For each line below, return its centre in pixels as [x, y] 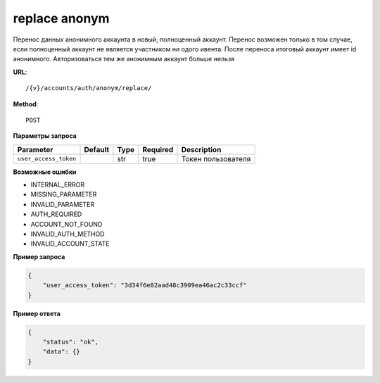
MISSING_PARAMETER [64, 194]
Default [97, 149]
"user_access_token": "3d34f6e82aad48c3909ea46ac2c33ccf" [145, 285]
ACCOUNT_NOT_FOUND [66, 224]
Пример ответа [37, 313]
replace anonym [61, 18]
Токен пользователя [216, 158]
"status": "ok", [70, 342]
